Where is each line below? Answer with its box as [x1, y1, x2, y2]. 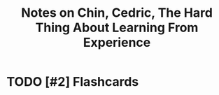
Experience [83, 35, 151, 50]
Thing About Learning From [35, 20, 199, 36]
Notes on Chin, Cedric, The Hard [21, 5, 213, 21]
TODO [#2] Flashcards [6, 74, 139, 90]
